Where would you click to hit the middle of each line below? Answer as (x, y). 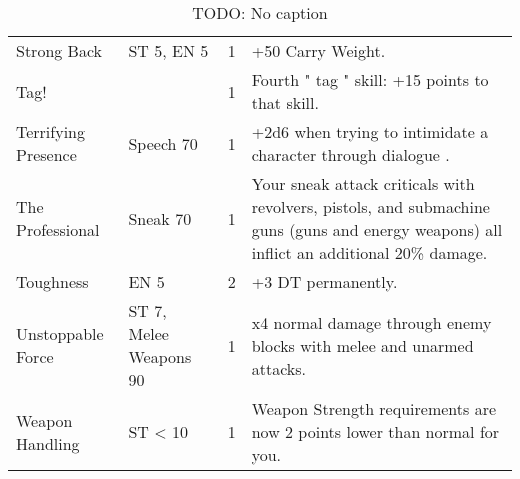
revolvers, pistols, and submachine (370, 206)
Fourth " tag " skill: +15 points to (370, 79)
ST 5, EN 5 (168, 50)
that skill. (285, 102)
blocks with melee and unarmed (362, 345)
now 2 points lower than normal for (375, 431)
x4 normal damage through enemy (371, 322)
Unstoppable (60, 333)
